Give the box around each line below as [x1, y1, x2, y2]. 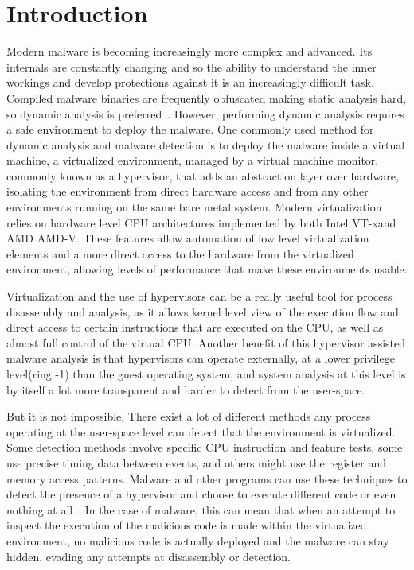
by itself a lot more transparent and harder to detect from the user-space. [6, 381, 365, 397]
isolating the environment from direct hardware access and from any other [6, 183, 369, 200]
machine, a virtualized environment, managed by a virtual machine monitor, [6, 152, 379, 169]
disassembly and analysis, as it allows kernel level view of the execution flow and [6, 303, 399, 320]
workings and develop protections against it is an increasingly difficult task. [6, 74, 374, 91]
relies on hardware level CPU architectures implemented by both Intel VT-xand [6, 214, 396, 231]
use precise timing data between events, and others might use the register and [6, 454, 386, 471]
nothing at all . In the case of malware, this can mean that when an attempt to [6, 501, 396, 518]
